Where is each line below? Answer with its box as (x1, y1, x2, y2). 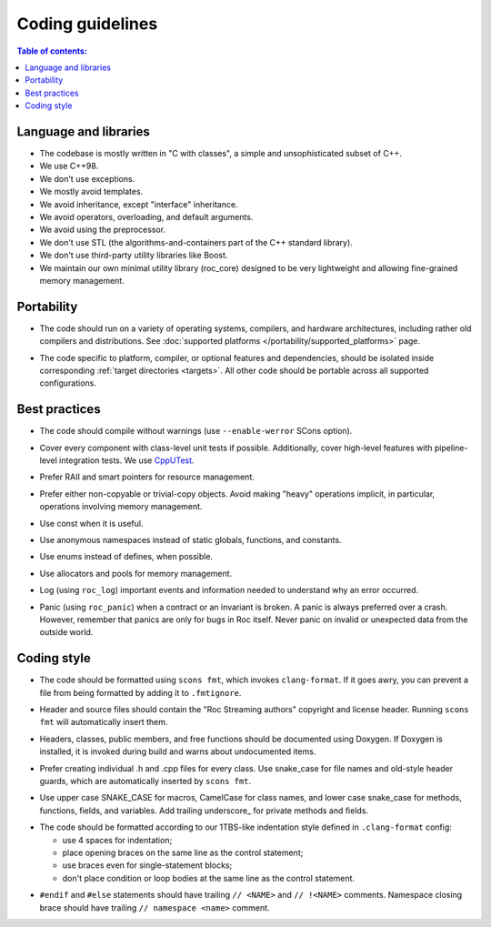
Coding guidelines (16, 14, 158, 34)
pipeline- (434, 442, 468, 453)
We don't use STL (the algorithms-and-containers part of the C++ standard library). (39, 237, 354, 247)
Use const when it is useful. (39, 518, 144, 529)
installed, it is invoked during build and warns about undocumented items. (39, 746, 316, 757)
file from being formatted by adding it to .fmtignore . (39, 687, 242, 698)
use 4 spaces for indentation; (62, 834, 173, 845)
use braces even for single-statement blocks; (62, 860, 233, 871)
